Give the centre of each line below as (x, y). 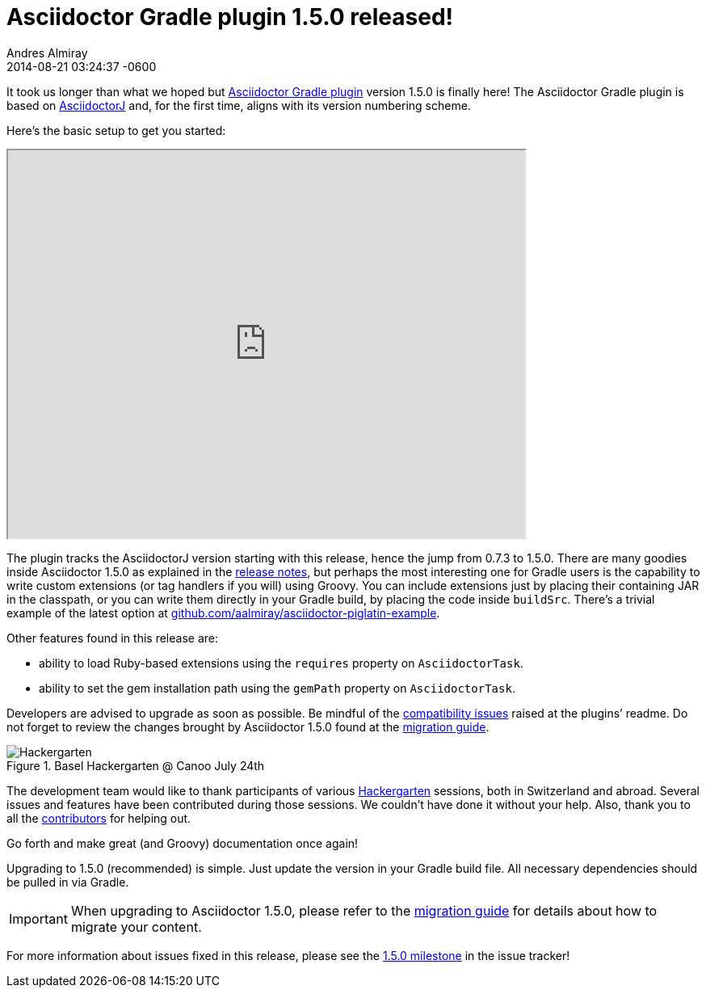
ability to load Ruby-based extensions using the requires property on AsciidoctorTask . (281, 663)
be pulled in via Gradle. (68, 882)
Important (38, 918)
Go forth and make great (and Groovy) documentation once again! (183, 843)
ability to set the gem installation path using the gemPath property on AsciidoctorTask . (277, 688)
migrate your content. (136, 927)
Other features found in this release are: (112, 638)
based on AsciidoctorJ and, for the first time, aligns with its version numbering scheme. (239, 105)
